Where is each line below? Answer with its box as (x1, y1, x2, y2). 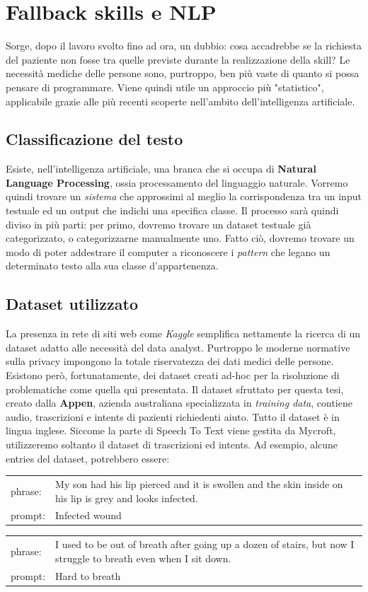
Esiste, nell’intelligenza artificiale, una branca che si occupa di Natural (6, 161, 316, 176)
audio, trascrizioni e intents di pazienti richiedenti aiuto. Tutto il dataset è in (6, 409, 340, 424)
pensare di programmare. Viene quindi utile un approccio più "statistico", (6, 79, 324, 94)
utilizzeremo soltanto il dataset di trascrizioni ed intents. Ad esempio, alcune (6, 437, 338, 451)
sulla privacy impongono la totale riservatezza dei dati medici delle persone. (6, 354, 334, 368)
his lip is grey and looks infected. (55, 490, 198, 505)
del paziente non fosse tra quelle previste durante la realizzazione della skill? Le (6, 52, 350, 66)
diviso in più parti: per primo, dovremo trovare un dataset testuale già (6, 216, 311, 231)
